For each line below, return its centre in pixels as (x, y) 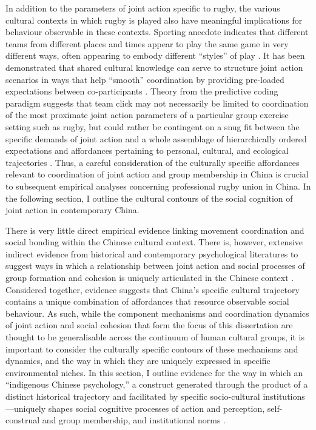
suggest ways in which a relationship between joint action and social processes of (155, 266)
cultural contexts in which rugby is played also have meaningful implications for (154, 20)
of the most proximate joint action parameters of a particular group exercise (147, 115)
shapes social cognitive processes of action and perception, (156, 408)
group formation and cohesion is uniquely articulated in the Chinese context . (150, 278)
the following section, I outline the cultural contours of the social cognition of (149, 198)
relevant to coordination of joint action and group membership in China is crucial (157, 174)
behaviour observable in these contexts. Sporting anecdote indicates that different (157, 32)
